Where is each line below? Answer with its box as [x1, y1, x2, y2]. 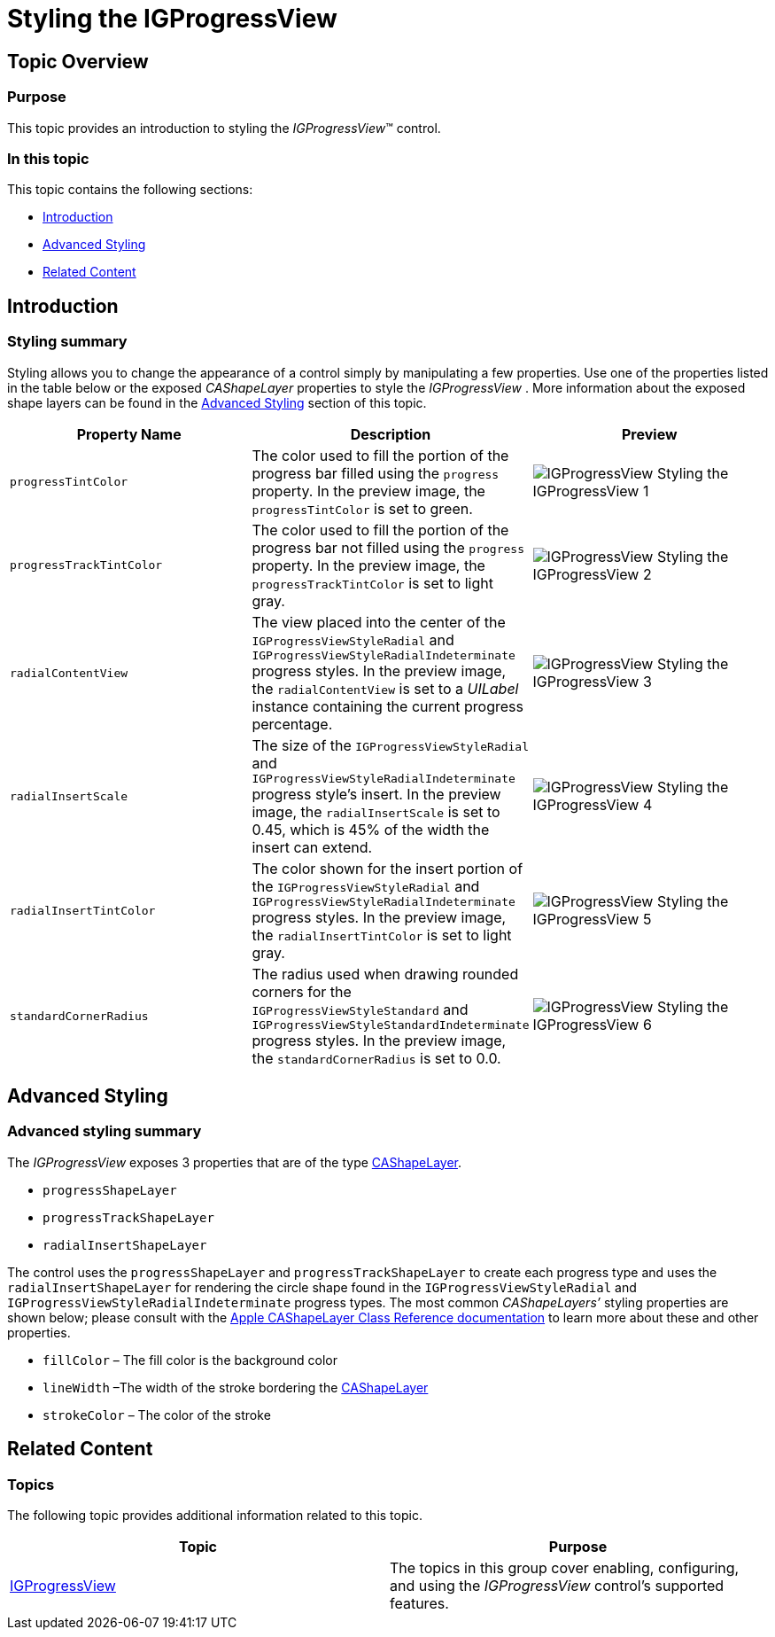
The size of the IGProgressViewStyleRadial [252, 736, 530, 754]
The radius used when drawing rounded [252, 964, 519, 983]
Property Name [76, 425, 182, 443]
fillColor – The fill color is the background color [43, 1352, 337, 1368]
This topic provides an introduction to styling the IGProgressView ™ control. [7, 120, 441, 136]
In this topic [7, 149, 89, 168]
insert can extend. [252, 838, 373, 856]
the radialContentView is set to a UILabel [252, 679, 519, 698]
